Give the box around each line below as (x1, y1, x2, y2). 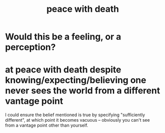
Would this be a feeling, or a (5, 31, 122, 42)
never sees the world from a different (5, 85, 160, 97)
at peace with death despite (5, 64, 122, 75)
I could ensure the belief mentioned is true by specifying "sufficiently (5, 112, 145, 118)
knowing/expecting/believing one (5, 75, 146, 86)
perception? (5, 42, 56, 53)
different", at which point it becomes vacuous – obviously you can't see (5, 117, 150, 123)
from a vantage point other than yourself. (5, 122, 89, 129)
